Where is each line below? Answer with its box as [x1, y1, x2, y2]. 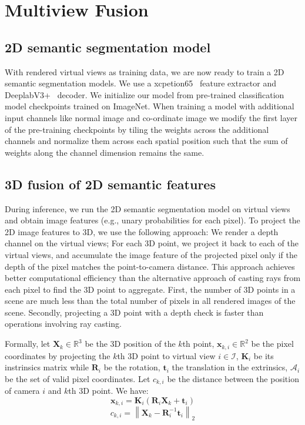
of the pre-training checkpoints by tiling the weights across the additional [5, 123, 269, 135]
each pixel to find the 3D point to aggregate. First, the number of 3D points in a [5, 283, 296, 295]
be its [253, 349, 274, 362]
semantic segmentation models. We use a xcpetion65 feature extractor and [5, 77, 277, 89]
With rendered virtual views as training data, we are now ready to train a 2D [5, 65, 284, 78]
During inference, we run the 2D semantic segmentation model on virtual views [5, 202, 290, 215]
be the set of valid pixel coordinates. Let [5, 372, 150, 384]
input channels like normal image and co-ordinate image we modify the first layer [5, 111, 298, 123]
